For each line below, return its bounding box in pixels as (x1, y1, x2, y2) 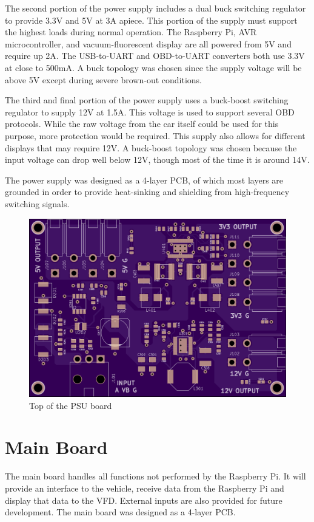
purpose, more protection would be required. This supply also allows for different (5, 129, 306, 142)
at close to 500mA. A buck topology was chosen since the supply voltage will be (5, 61, 302, 74)
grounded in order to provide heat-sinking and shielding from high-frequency (5, 185, 290, 198)
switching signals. (5, 197, 70, 210)
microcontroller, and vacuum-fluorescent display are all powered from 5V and (5, 37, 292, 50)
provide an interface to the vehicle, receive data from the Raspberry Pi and (5, 481, 284, 494)
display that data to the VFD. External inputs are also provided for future (5, 493, 282, 506)
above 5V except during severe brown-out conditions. (5, 73, 202, 86)
